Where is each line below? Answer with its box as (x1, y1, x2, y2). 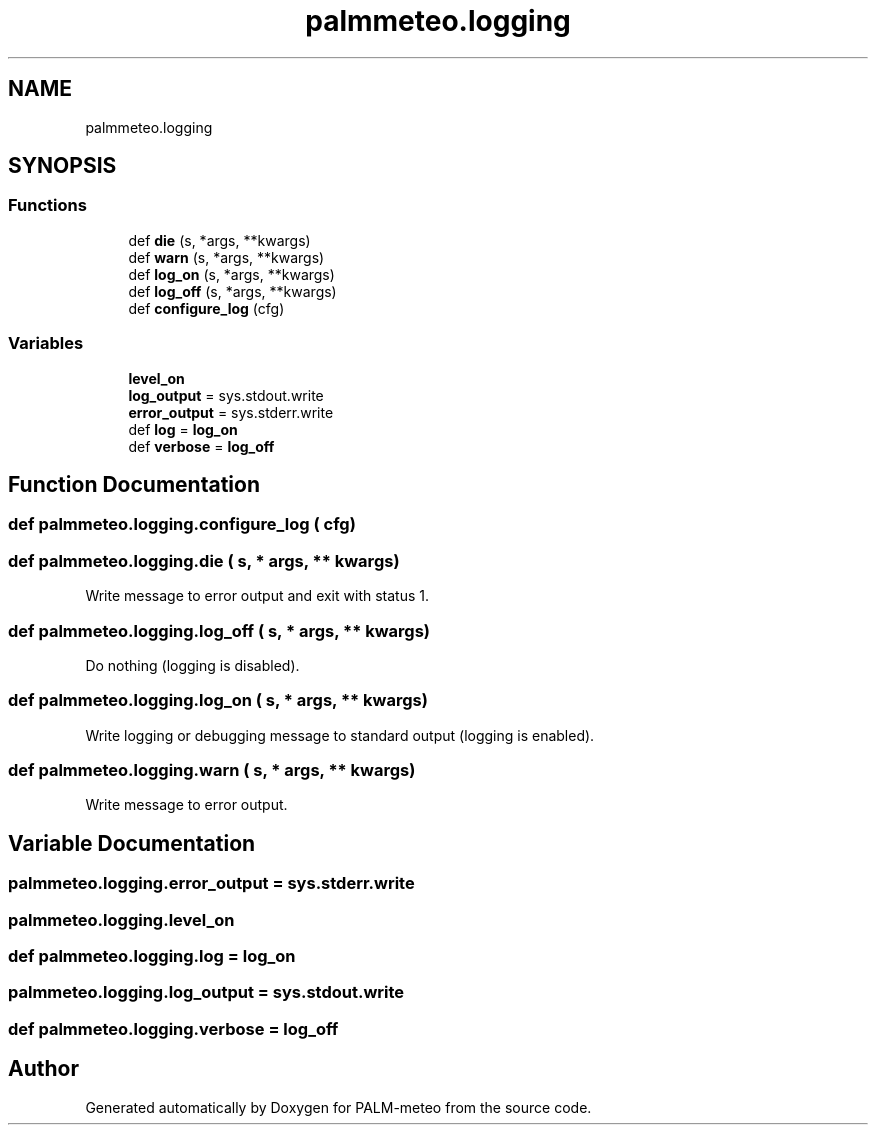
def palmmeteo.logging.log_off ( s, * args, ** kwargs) (8, 620, 431, 641)
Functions (8, 195, 87, 216)
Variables (8, 333, 84, 354)
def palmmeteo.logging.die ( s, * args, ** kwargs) (8, 550, 400, 571)
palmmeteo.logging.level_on (8, 909, 235, 930)
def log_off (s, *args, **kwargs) (128, 282, 337, 300)
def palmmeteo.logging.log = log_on (8, 946, 296, 966)
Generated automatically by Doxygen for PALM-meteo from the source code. (85, 1098, 592, 1116)
